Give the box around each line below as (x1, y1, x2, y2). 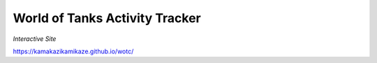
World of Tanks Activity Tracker (13, 10, 202, 26)
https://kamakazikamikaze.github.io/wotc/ (13, 47, 134, 55)
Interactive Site (13, 35, 57, 43)
